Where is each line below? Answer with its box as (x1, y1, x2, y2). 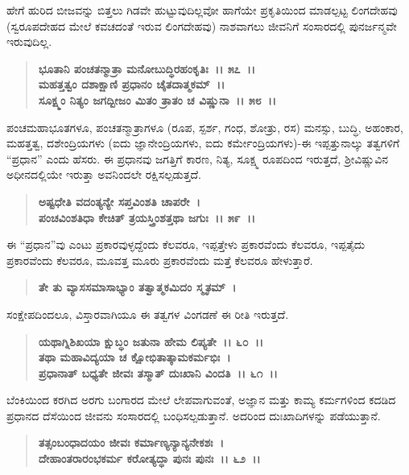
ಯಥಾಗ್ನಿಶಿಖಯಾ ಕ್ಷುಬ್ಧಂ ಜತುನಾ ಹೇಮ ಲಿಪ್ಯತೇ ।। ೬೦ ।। (38, 332, 264, 349)
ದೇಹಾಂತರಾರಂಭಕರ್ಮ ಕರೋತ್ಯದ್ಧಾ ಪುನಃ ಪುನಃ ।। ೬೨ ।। (38, 450, 261, 467)
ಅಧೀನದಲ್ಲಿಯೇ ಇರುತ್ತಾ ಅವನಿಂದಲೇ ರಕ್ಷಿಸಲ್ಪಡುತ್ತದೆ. (6, 166, 201, 183)
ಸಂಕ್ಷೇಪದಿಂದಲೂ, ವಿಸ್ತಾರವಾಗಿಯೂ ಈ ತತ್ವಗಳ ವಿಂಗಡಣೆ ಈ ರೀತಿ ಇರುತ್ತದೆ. (6, 305, 289, 322)
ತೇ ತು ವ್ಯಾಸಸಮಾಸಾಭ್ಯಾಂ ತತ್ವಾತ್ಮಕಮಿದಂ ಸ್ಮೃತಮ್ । (38, 279, 237, 295)
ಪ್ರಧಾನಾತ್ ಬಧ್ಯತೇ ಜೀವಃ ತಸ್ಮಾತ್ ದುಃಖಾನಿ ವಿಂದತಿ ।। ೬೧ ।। (38, 364, 278, 381)
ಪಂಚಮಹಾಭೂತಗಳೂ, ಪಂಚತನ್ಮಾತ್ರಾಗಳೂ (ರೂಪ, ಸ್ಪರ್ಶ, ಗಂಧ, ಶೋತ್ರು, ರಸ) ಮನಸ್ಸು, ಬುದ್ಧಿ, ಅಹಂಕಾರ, (6, 118, 403, 135)
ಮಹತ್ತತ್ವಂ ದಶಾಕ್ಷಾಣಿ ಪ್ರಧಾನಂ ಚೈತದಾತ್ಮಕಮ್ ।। (38, 76, 225, 93)
